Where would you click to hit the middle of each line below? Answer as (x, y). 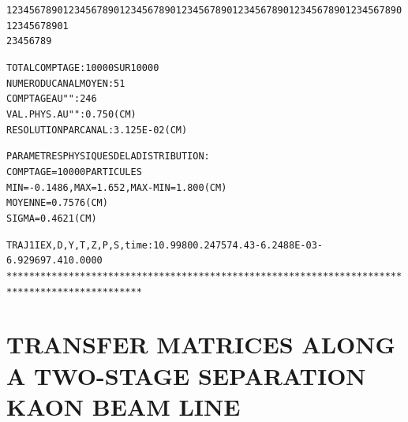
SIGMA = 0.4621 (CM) (52, 218)
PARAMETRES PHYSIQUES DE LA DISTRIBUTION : (108, 157)
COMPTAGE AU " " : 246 (52, 99)
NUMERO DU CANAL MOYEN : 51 (66, 83)
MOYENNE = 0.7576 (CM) (57, 203)
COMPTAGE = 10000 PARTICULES (74, 172)
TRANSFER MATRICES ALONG (201, 344)
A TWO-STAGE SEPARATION (186, 375)
